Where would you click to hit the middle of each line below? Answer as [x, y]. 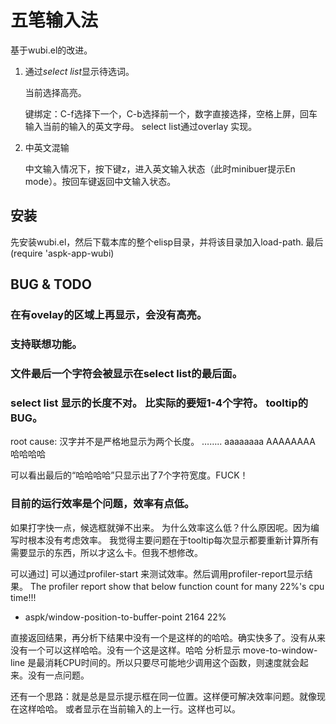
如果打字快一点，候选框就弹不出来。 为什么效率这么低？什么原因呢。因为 [160, 527]
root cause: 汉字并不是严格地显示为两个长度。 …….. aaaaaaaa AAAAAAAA [163, 442]
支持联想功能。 [46, 344]
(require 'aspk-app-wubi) [62, 253]
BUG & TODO [51, 284]
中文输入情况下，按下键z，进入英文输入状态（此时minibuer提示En [160, 168]
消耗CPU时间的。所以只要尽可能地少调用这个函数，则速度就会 [172, 662]
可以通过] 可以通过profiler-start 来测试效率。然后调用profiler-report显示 [157, 573]
